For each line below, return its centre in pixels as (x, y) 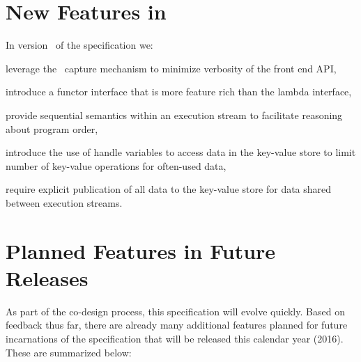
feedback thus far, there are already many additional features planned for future (177, 325)
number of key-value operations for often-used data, (116, 165)
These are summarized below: (69, 352)
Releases (47, 277)
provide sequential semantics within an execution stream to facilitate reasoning (174, 115)
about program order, (52, 128)
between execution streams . (64, 202)
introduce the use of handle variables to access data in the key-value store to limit (181, 152)
